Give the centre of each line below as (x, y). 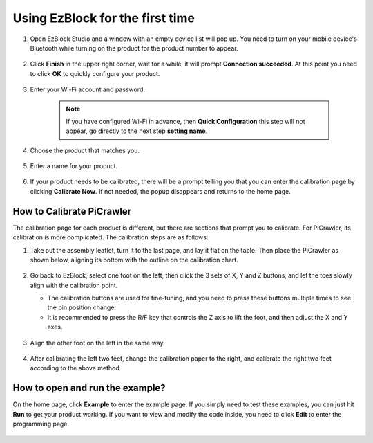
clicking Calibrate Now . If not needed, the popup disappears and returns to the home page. (161, 191)
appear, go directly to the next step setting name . (137, 131)
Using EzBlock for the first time (104, 18)
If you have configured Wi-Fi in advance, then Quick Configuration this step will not (185, 121)
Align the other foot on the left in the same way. (97, 343)
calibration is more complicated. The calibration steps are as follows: (111, 237)
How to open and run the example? (89, 388)
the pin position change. (82, 307)
